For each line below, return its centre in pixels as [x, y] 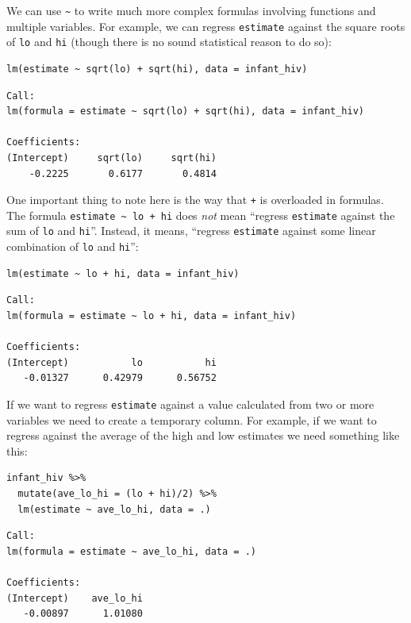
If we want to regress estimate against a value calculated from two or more [190, 404]
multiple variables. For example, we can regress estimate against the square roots [206, 26]
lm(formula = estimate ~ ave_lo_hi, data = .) [131, 551]
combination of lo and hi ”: [73, 246]
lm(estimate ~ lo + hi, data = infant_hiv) [123, 273]
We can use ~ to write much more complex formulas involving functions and [191, 10]
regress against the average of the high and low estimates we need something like [203, 435]
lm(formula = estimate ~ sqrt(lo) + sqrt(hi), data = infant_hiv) [186, 112]
